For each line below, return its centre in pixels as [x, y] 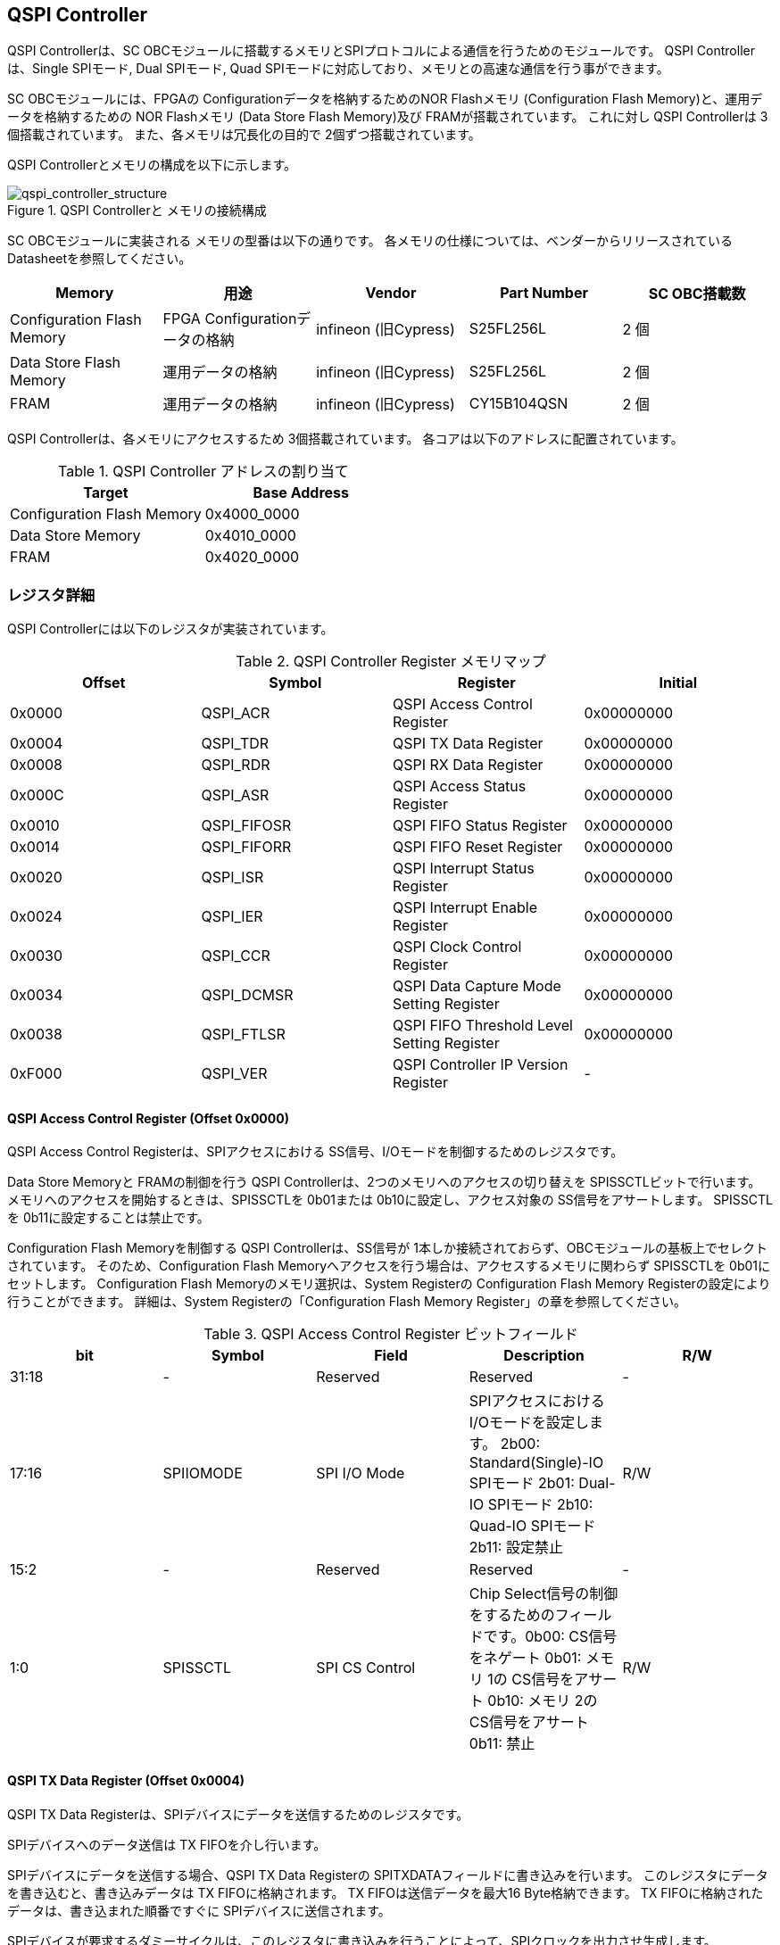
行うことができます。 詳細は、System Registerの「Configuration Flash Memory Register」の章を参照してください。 [347, 1302]
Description [544, 1356]
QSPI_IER [232, 917]
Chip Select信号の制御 [544, 1594]
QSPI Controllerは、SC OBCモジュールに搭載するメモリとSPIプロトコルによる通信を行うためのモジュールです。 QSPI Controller [381, 51]
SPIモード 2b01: [522, 1483]
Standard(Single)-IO [536, 1463]
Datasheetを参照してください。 [100, 259]
